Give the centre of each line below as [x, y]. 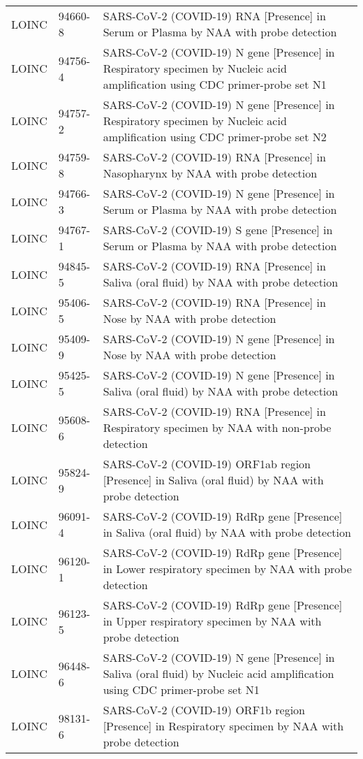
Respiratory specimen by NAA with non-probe [217, 427]
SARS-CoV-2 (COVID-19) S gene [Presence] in [218, 230]
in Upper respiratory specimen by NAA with [212, 621]
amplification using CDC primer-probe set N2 [215, 137]
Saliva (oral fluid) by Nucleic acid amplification [218, 673]
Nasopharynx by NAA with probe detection [210, 173]
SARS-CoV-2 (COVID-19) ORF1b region [204, 710]
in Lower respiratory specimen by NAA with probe [227, 569]
